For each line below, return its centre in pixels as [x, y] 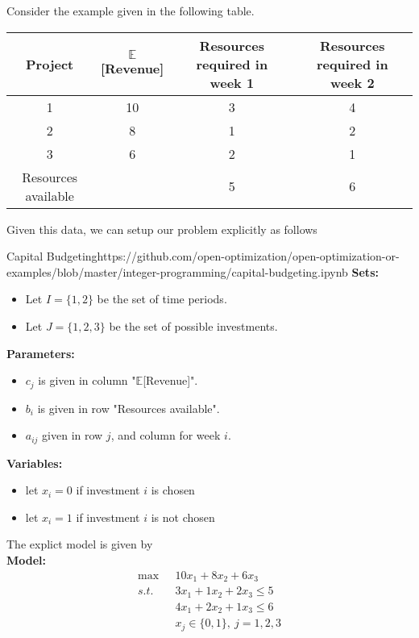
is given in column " [87, 380]
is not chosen [183, 517]
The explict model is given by [80, 544]
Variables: [35, 463]
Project [50, 64]
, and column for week [166, 435]
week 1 [232, 82]
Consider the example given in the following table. [131, 10]
